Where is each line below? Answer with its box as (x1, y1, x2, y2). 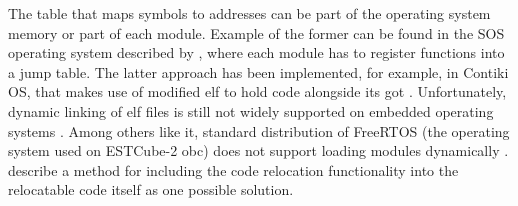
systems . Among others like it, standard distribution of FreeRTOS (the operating (8, 120, 510, 141)
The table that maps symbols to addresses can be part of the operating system (8, 3, 491, 23)
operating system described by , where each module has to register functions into (8, 42, 505, 63)
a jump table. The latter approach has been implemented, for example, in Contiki (8, 61, 509, 82)
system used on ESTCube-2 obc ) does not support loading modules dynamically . (8, 140, 509, 161)
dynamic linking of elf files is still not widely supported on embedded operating (8, 100, 494, 121)
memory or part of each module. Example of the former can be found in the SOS (8, 22, 505, 43)
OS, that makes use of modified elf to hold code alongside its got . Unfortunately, (8, 81, 507, 102)
